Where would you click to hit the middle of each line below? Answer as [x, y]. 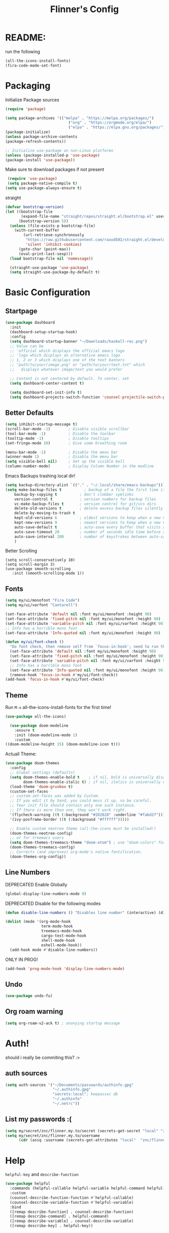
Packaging [28, 85]
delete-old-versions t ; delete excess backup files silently [89, 508]
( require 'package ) [26, 109]
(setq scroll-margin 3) [30, 565]
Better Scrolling [21, 551]
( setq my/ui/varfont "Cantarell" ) [41, 605]
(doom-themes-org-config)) [38, 857]
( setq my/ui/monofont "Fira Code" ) [43, 601]
